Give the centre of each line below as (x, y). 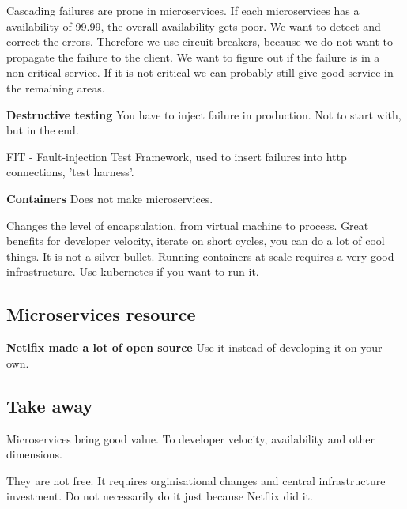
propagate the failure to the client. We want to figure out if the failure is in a (193, 57)
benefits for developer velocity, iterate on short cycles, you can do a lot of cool (196, 241)
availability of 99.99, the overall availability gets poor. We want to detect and (194, 26)
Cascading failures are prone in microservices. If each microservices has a (183, 10)
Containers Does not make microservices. (110, 198)
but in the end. (43, 130)
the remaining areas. (56, 87)
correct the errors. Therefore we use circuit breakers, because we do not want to (200, 41)
